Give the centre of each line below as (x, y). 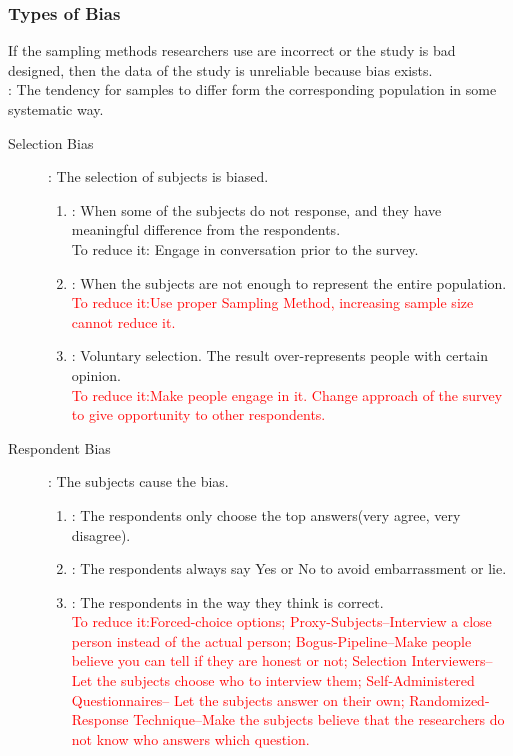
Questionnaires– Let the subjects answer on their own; (238, 699)
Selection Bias (51, 142)
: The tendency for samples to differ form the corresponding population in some (252, 89)
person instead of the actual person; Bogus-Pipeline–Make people (271, 640)
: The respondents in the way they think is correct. (227, 601)
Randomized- (449, 699)
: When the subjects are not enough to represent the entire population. (289, 282)
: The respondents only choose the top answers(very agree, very (266, 514)
